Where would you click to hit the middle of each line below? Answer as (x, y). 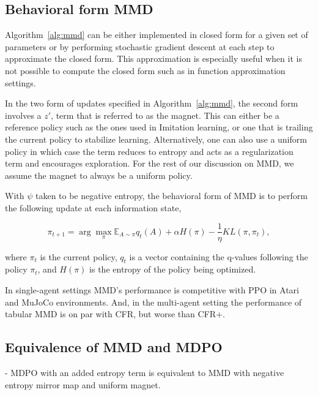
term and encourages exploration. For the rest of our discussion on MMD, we (150, 163)
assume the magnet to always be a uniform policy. (99, 175)
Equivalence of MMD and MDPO (114, 347)
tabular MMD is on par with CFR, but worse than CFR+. (115, 314)
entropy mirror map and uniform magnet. (83, 384)
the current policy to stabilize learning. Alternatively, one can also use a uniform (156, 139)
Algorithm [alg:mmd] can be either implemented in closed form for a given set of (157, 35)
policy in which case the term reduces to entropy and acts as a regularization (149, 151)
